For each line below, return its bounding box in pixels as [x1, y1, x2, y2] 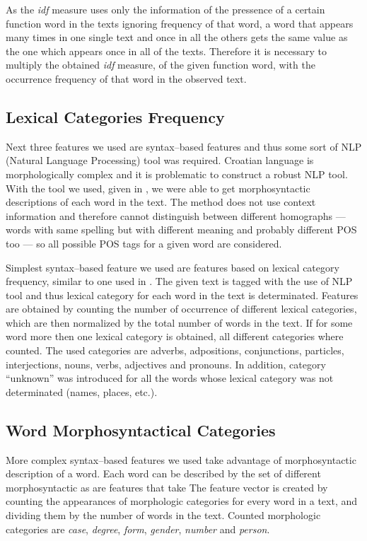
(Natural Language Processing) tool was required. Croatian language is [6, 153, 314, 168]
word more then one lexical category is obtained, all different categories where [6, 329, 344, 344]
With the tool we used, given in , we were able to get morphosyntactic [6, 180, 310, 195]
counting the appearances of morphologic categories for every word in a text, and [6, 494, 357, 508]
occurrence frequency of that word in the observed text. [6, 71, 247, 86]
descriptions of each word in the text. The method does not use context [6, 194, 316, 209]
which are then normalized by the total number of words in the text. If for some [6, 315, 353, 330]
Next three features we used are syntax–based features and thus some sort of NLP [6, 139, 362, 153]
